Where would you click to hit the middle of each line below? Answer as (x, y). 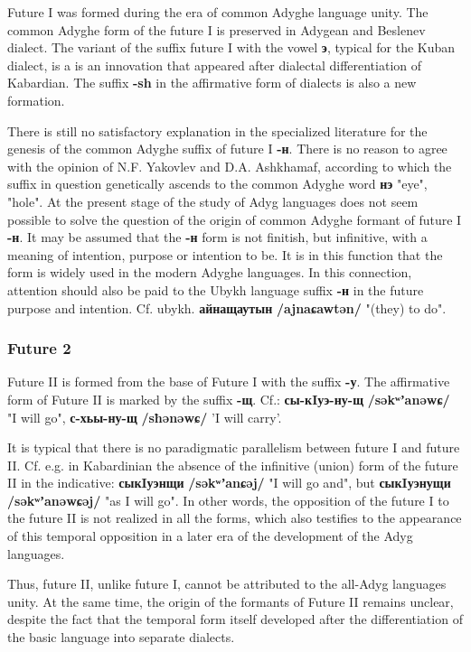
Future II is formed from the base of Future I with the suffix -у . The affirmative (229, 382)
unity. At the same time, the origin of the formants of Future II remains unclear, (231, 601)
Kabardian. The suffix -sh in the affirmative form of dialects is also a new (212, 83)
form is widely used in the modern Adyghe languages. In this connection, (210, 272)
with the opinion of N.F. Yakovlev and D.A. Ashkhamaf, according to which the (230, 166)
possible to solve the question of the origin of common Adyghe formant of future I (235, 219)
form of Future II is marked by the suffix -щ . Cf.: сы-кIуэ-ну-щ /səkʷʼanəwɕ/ (229, 399)
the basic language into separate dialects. (121, 637)
